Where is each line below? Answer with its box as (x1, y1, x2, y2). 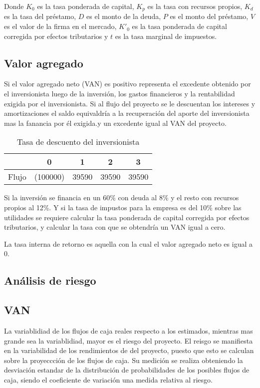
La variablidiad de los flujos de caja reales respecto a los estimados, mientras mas (4, 325, 253, 336)
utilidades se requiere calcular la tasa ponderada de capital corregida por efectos (4, 212, 250, 222)
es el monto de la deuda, (86, 11, 161, 21)
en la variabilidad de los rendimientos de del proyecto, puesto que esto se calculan (4, 345, 254, 356)
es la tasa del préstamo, (4, 11, 76, 21)
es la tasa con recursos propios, (147, 1, 243, 11)
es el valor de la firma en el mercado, (4, 21, 117, 31)
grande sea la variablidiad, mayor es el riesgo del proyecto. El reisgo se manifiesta (4, 335, 253, 346)
